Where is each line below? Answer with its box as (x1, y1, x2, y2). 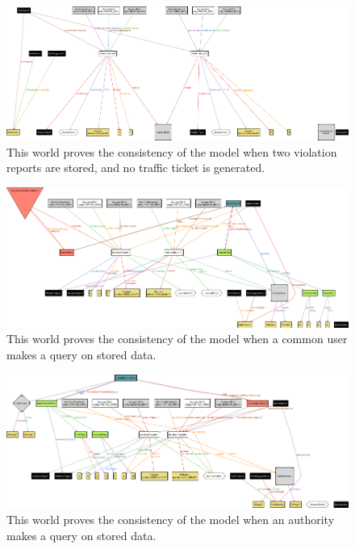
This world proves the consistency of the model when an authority (6, 511, 335, 528)
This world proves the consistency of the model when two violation (6, 143, 337, 160)
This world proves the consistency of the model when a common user (6, 330, 348, 347)
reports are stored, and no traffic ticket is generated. (6, 159, 265, 176)
